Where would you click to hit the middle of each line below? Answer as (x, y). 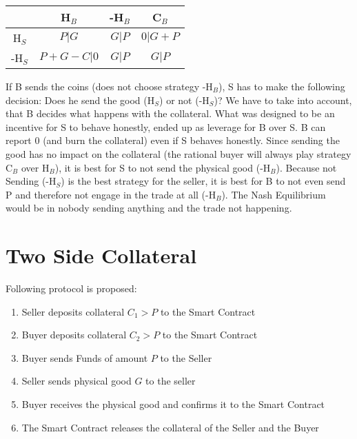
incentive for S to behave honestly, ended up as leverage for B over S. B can (166, 126)
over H (35, 167)
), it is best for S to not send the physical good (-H (163, 167)
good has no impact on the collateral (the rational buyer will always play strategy (178, 153)
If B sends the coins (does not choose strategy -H (109, 86)
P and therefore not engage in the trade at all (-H (111, 194)
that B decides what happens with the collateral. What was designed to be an (170, 113)
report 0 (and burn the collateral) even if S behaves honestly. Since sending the (173, 140)
